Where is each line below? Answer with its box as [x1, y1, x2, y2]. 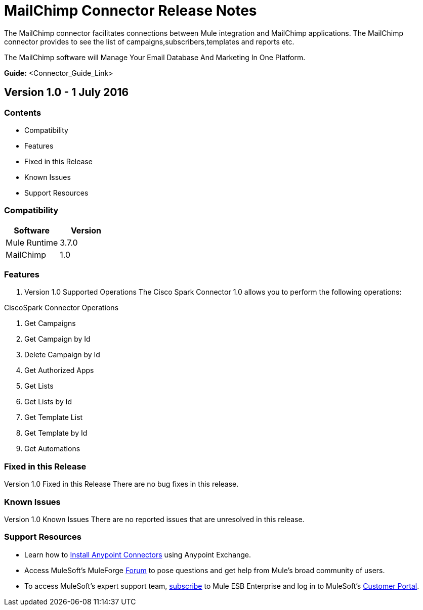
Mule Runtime [6, 237, 58, 248]
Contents [4, 107, 41, 118]
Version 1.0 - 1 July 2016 [4, 86, 129, 99]
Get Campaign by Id [24, 335, 91, 344]
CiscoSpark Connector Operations [4, 303, 119, 312]
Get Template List [24, 413, 83, 422]
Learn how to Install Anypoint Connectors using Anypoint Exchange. [24, 550, 251, 559]
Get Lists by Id [24, 397, 72, 406]
